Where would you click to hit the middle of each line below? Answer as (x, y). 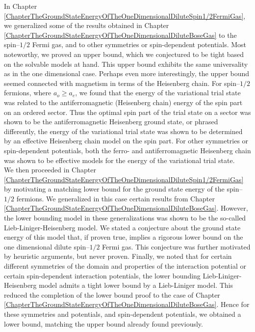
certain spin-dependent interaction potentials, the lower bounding (102, 275)
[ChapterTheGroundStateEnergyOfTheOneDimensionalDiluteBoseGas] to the (120, 35)
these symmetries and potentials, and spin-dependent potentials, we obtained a (123, 314)
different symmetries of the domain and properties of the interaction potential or (125, 266)
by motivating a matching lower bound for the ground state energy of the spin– (123, 189)
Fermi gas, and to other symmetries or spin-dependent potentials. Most (139, 44)
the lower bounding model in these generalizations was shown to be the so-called (125, 218)
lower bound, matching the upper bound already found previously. (103, 323)
